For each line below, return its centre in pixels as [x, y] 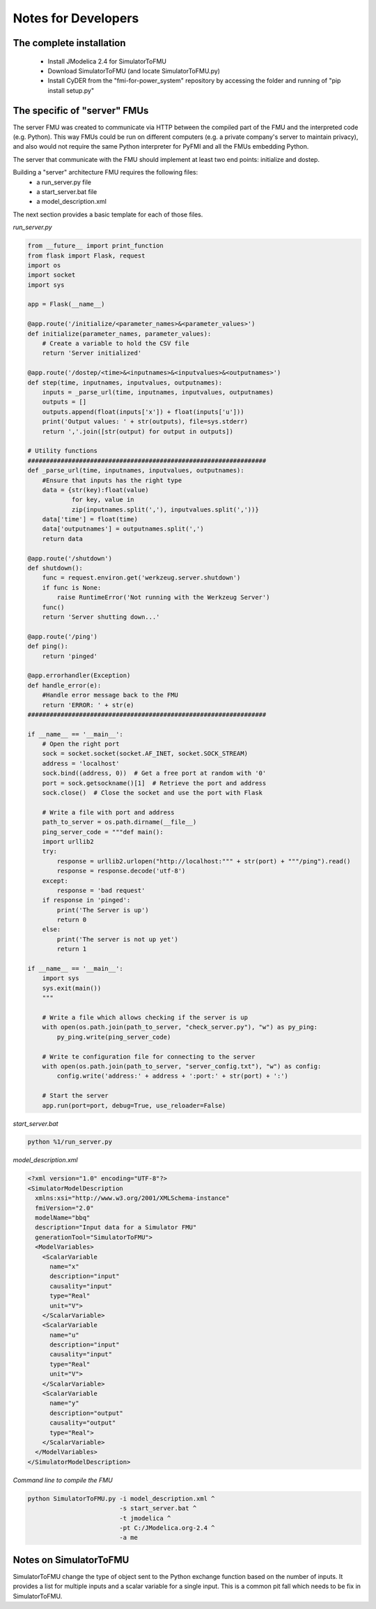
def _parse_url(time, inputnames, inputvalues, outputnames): [136, 470]
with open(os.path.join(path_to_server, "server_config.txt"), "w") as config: [182, 1066]
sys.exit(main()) [72, 988]
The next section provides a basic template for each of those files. [108, 214]
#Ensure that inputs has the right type [112, 480]
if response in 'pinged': [86, 900]
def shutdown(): [55, 568]
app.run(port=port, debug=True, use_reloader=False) [134, 1105]
